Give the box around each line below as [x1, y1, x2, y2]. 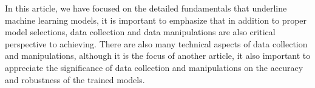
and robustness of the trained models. [5, 73, 145, 86]
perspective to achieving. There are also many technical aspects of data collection [5, 37, 308, 50]
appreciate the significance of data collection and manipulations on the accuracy [5, 61, 303, 73]
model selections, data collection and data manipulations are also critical [5, 25, 276, 38]
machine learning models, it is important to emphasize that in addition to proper [5, 13, 307, 26]
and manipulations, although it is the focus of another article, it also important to [5, 49, 311, 62]
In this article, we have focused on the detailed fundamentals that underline [5, 2, 287, 14]
